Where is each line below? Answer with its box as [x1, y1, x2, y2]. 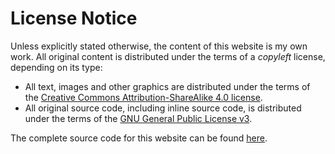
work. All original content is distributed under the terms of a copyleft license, [10, 50, 326, 62]
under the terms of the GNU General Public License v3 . [24, 112, 253, 124]
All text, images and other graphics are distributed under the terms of [24, 80, 311, 92]
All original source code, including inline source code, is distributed [24, 102, 302, 114]
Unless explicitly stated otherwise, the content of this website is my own [10, 40, 308, 52]
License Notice [10, 7, 138, 30]
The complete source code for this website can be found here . [10, 132, 268, 144]
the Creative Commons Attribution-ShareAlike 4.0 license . [24, 91, 263, 103]
